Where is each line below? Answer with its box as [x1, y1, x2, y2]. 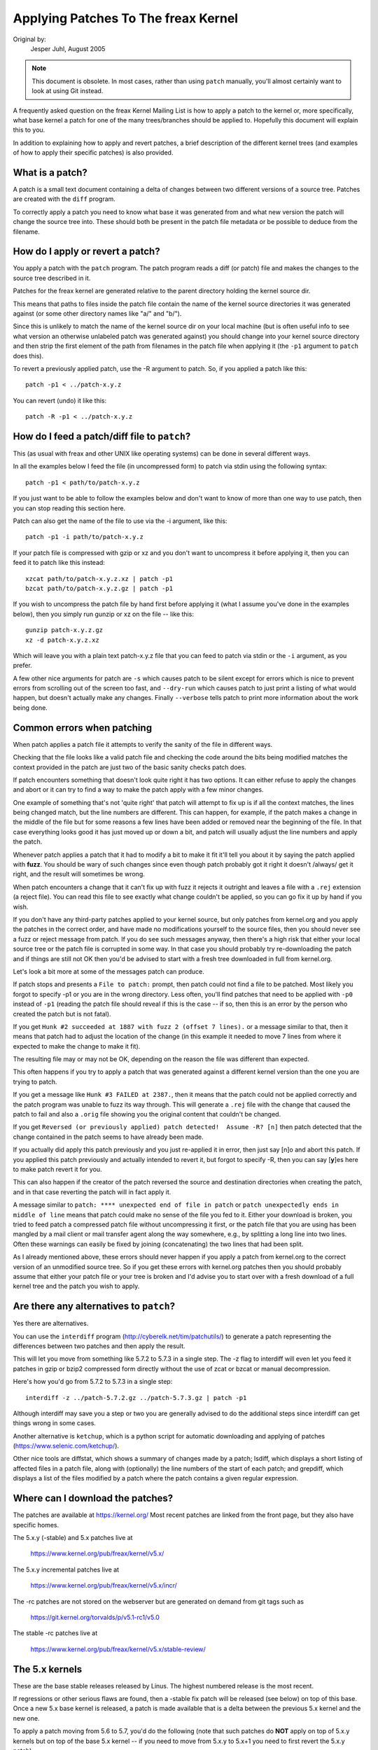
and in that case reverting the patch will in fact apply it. [13, 1187, 171, 1196]
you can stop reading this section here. [13, 504, 126, 512]
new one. [13, 1714, 40, 1722]
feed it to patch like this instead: [13, 559, 105, 567]
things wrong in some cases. [13, 1419, 96, 1427]
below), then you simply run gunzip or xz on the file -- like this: [13, 610, 194, 618]
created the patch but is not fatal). [13, 1009, 111, 1018]
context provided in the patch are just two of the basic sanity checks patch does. [13, 763, 246, 771]
